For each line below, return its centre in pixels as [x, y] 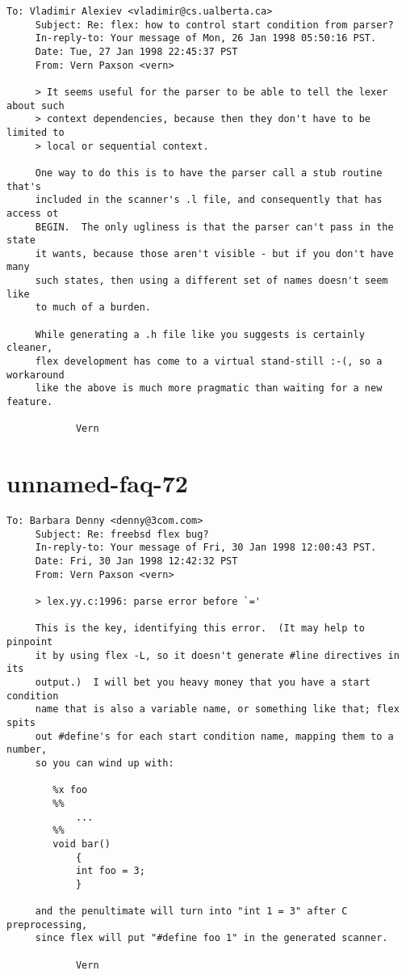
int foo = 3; [110, 871]
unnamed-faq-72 [97, 483]
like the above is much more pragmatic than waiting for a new [209, 388]
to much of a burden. [93, 308]
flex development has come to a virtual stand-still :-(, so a [209, 362]
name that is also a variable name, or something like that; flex [217, 709]
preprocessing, [47, 924]
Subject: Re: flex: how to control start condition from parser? [214, 25]
